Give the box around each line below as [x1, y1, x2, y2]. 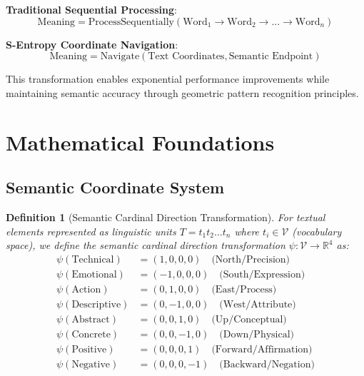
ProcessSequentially [88, 16, 174, 27]
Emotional [71, 269, 117, 280]
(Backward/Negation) [219, 359, 315, 370]
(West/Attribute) [219, 299, 296, 310]
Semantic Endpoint [228, 51, 313, 62]
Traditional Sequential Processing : [6, 2, 177, 16]
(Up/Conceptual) [211, 314, 287, 325]
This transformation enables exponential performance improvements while [6, 71, 330, 86]
